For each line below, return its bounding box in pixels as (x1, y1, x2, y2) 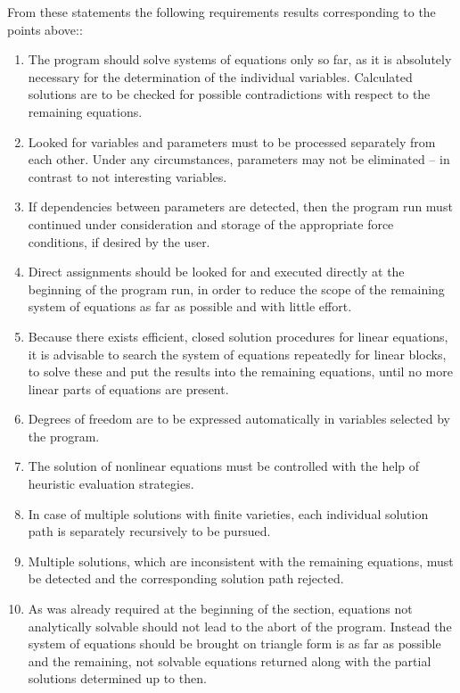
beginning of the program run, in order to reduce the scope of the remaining (28, 279, 445, 298)
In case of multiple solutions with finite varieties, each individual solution (28, 504, 429, 523)
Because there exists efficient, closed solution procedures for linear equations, (28, 326, 448, 345)
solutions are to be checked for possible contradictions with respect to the (28, 85, 431, 103)
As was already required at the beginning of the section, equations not (28, 599, 413, 618)
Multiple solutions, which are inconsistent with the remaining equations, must (28, 551, 454, 570)
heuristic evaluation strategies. (28, 474, 194, 493)
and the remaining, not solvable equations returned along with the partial (28, 651, 431, 670)
